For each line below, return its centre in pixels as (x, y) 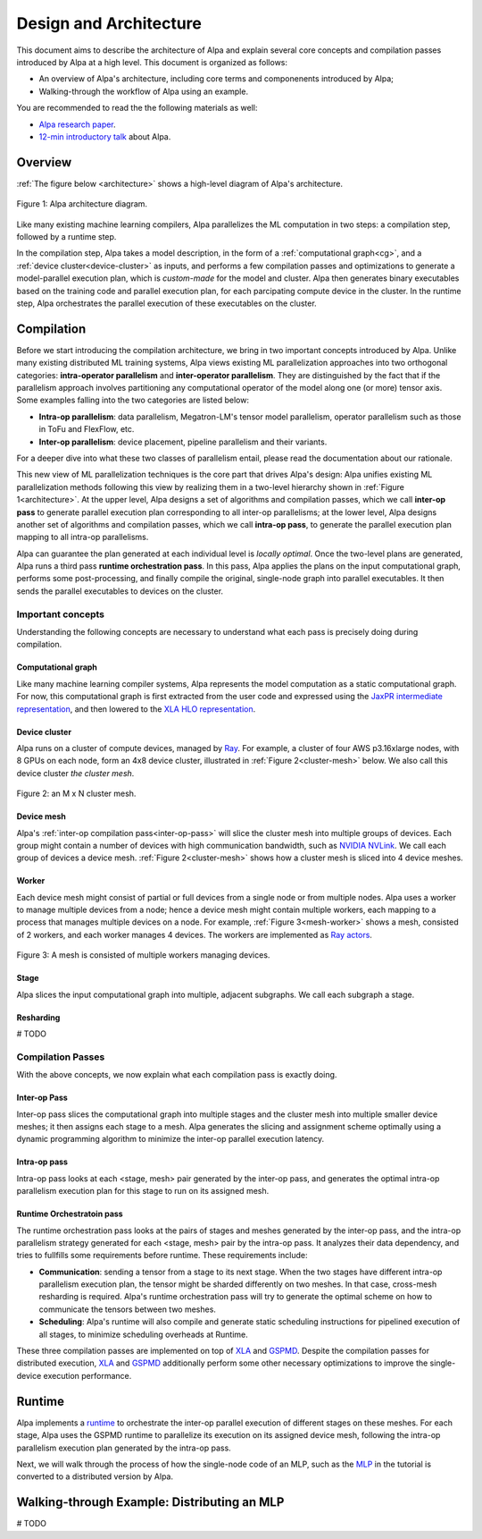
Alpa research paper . (77, 124)
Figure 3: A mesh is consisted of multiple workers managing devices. (143, 955)
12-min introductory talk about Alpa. (105, 136)
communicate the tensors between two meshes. (127, 1309)
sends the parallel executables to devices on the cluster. (120, 591)
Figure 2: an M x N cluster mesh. (76, 794)
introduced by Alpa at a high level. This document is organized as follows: (152, 62)
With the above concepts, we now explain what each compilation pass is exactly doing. (177, 1075)
